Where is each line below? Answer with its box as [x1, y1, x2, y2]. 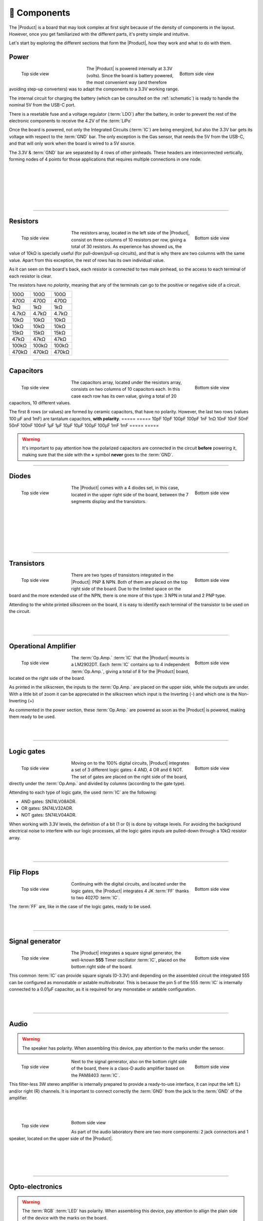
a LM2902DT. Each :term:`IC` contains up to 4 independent [71, 662, 190, 668]
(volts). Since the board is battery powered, [86, 72, 174, 78]
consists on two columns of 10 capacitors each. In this [71, 386, 180, 392]
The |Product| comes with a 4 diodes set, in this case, [71, 485, 180, 491]
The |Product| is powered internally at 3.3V [86, 66, 173, 72]
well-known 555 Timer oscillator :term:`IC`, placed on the [71, 957, 186, 963]
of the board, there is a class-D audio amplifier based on [71, 1065, 185, 1072]
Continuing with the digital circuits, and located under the [71, 881, 186, 887]
